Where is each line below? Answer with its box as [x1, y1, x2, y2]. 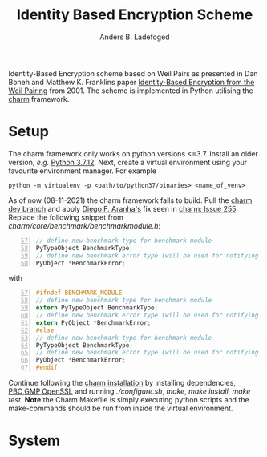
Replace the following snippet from [8, 212, 124, 222]
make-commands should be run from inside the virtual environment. [8, 403, 233, 413]
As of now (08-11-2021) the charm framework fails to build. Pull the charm [8, 195, 253, 205]
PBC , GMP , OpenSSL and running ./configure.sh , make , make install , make [8, 386, 251, 396]
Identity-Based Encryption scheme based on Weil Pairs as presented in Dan [8, 68, 258, 78]
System [8, 431, 61, 450]
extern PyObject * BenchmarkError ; [35, 318, 152, 326]
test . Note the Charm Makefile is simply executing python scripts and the [8, 395, 250, 404]
